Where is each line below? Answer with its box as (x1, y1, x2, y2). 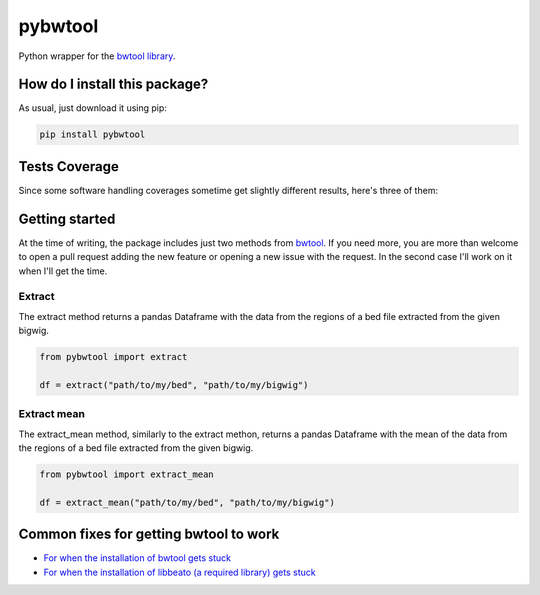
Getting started (18, 210, 116, 227)
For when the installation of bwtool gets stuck (43, 552, 232, 564)
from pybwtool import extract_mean (39, 469, 214, 480)
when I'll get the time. (18, 265, 108, 277)
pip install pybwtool (39, 129, 146, 140)
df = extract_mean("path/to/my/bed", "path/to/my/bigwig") (39, 496, 335, 508)
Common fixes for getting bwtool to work (18, 526, 280, 543)
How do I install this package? (18, 76, 209, 93)
